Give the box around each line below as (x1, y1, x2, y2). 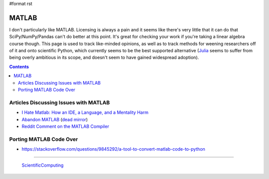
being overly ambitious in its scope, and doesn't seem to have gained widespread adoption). (9, 55, 199, 61)
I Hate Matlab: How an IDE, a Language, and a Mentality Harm (21, 109, 149, 115)
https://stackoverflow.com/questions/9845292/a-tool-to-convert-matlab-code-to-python (21, 146, 205, 152)
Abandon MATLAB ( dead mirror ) (21, 116, 88, 122)
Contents (9, 64, 29, 70)
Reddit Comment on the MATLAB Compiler (21, 123, 110, 129)
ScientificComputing (21, 162, 64, 169)
